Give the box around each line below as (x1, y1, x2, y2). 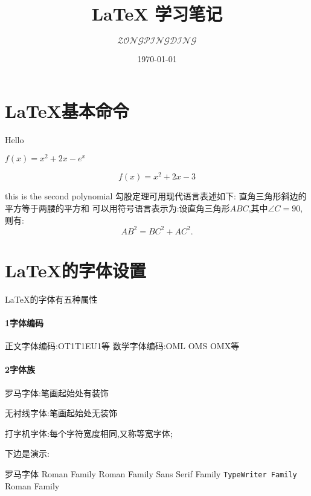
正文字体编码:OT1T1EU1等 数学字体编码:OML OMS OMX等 (5, 340, 240, 352)
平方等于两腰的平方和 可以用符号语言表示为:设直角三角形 (5, 202, 230, 214)
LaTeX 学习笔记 (91, 1, 223, 26)
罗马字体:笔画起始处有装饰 (5, 386, 109, 399)
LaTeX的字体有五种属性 (5, 292, 98, 305)
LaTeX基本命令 (5, 98, 129, 123)
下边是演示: (5, 447, 50, 460)
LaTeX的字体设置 (5, 257, 146, 282)
